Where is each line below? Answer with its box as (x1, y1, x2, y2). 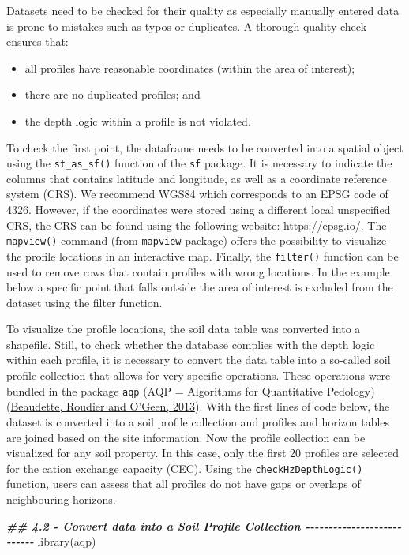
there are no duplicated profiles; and (24, 86, 201, 103)
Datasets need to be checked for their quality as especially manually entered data (6, 2, 400, 18)
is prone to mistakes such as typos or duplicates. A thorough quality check (6, 17, 367, 34)
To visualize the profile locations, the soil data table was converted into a (6, 321, 361, 337)
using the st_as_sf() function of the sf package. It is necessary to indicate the (6, 155, 392, 171)
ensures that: (6, 33, 69, 50)
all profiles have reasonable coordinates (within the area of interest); (24, 59, 355, 76)
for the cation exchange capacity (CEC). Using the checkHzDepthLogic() (6, 459, 363, 476)
